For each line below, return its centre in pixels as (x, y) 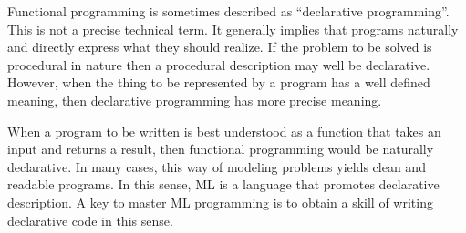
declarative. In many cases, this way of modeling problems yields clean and (217, 166)
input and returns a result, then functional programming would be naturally (221, 149)
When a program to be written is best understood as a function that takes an (224, 131)
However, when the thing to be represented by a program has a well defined (219, 82)
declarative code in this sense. (90, 220)
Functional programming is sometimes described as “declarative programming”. (228, 11)
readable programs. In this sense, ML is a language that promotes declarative (223, 184)
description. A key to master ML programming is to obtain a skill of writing (220, 202)
